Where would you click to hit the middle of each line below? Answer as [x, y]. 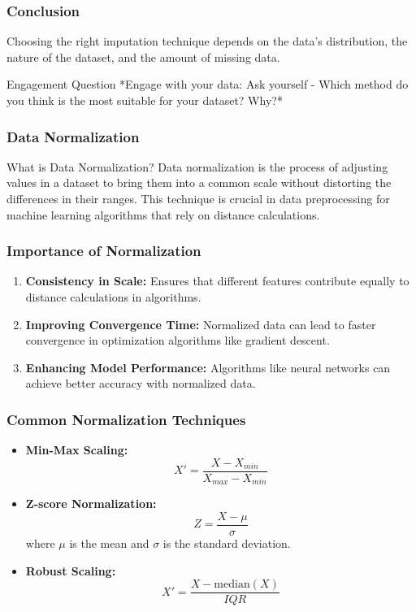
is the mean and [109, 543]
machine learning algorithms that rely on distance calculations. [163, 214]
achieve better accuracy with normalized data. [141, 383]
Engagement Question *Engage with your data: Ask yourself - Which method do [208, 84]
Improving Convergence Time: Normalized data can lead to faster [201, 324]
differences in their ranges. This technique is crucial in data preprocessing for [198, 198]
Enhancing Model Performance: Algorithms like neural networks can [208, 367]
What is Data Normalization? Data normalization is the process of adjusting [197, 166]
